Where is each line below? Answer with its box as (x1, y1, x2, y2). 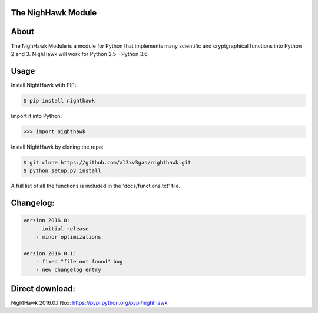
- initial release (35, 225, 89, 232)
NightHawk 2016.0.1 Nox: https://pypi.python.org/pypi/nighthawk (11, 299, 168, 306)
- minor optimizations (35, 233, 101, 240)
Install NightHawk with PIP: (11, 81, 77, 88)
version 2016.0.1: (23, 250, 77, 256)
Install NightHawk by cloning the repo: (11, 143, 104, 150)
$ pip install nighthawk (23, 97, 95, 104)
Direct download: (11, 284, 76, 294)
